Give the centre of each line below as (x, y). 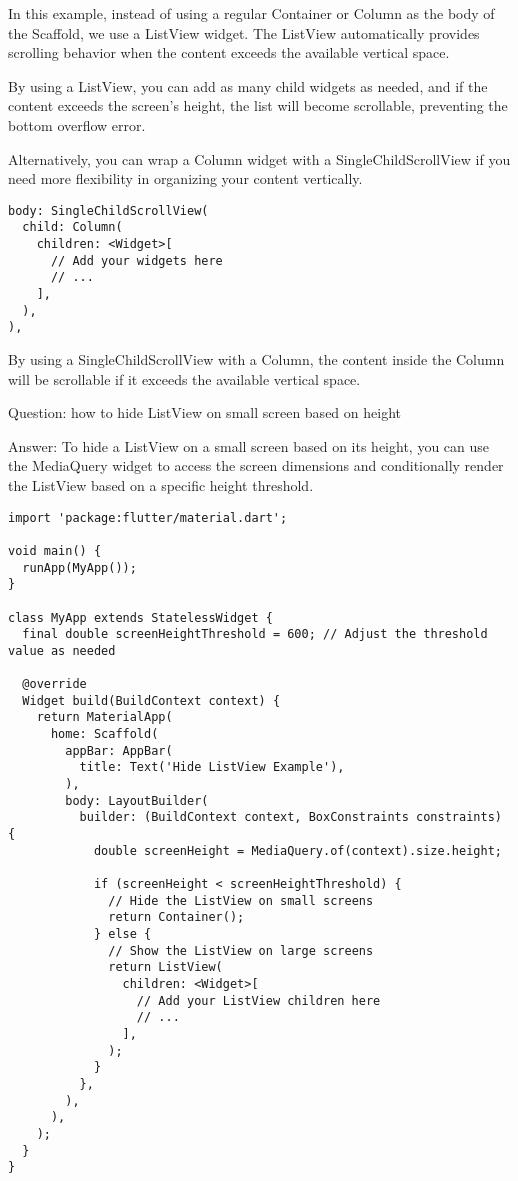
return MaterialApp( (104, 717)
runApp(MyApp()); (79, 567)
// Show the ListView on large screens (241, 950)
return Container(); (176, 917)
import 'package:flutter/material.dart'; (148, 517)
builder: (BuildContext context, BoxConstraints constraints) (290, 817)
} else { (122, 933)
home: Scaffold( (104, 734)
